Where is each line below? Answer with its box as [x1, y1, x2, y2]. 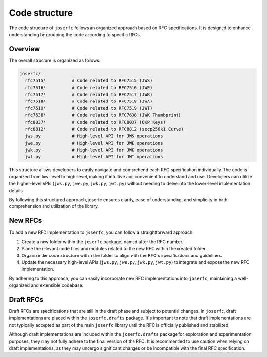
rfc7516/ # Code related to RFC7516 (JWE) [25, 85, 153, 90]
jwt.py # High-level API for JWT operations [25, 154, 163, 159]
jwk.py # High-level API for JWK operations [25, 147, 163, 153]
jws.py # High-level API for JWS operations [25, 133, 163, 139]
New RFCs [9, 216, 42, 225]
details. [9, 187, 24, 193]
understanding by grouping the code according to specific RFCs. [9, 31, 141, 37]
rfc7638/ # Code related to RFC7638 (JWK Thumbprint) [25, 112, 181, 118]
